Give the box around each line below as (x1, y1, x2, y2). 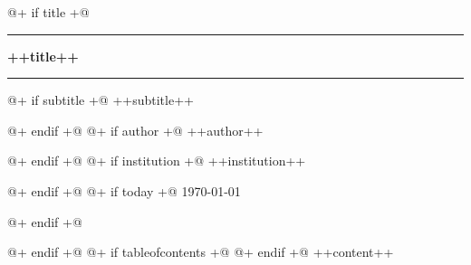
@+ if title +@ (7, 3, 90, 21)
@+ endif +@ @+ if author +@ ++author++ (7, 120, 264, 139)
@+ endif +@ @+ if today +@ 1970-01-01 (7, 181, 241, 200)
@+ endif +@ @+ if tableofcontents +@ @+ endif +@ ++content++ (7, 242, 394, 261)
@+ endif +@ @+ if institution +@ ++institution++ (7, 151, 306, 170)
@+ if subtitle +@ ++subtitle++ (7, 90, 194, 109)
